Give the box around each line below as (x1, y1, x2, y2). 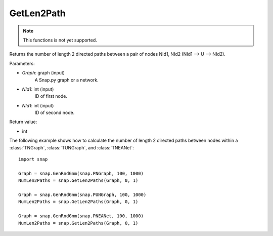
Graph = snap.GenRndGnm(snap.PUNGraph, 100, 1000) (18, 191, 147, 198)
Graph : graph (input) (22, 70, 65, 76)
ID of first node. (34, 93, 68, 99)
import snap (18, 156, 48, 162)
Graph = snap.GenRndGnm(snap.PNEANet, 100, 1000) (18, 213, 144, 219)
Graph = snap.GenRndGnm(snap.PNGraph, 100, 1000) (18, 170, 144, 176)
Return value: (9, 119, 37, 125)
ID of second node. (34, 109, 75, 116)
